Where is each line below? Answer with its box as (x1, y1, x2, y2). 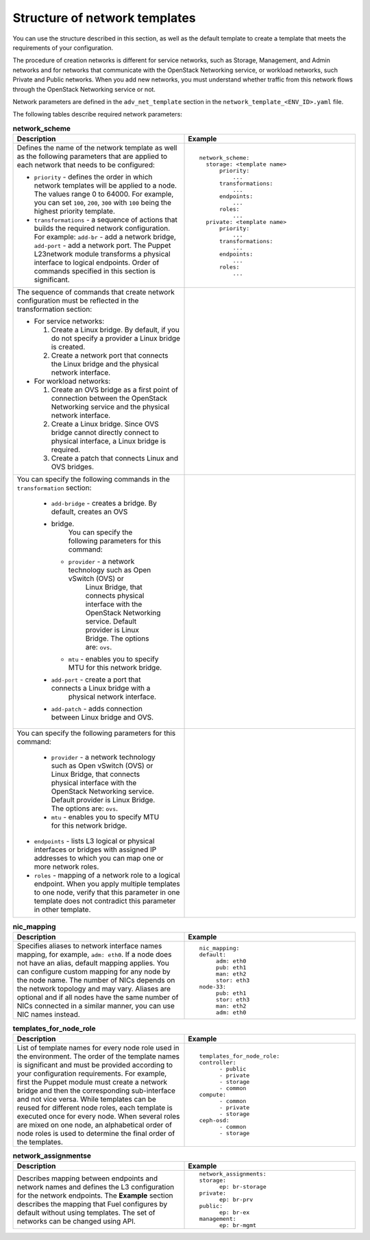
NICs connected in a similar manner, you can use (16, 1001, 175, 1010)
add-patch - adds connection (51, 704, 143, 714)
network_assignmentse (12, 1151, 92, 1161)
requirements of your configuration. (12, 43, 114, 51)
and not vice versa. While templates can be (16, 1094, 157, 1104)
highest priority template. (34, 206, 116, 216)
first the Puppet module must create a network (16, 1077, 168, 1087)
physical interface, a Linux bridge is (51, 436, 166, 446)
